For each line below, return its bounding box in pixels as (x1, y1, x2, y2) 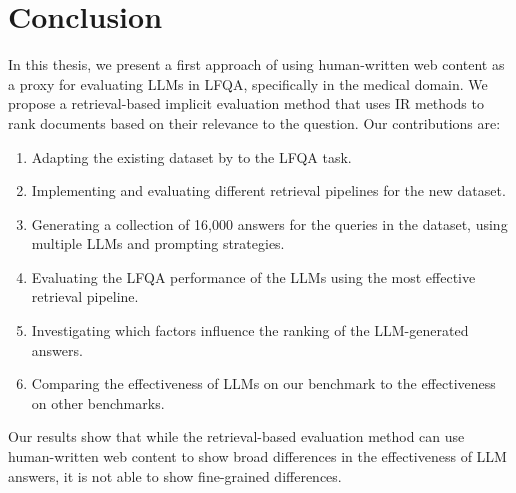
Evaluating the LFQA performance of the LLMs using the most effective (31, 266, 476, 287)
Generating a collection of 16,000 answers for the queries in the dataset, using (31, 213, 508, 234)
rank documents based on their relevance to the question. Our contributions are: (8, 112, 501, 133)
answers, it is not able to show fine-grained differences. (8, 465, 342, 486)
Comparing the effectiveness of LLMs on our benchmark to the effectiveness (31, 373, 496, 394)
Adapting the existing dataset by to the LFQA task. (31, 146, 352, 167)
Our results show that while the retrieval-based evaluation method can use (8, 426, 465, 447)
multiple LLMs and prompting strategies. (31, 233, 285, 254)
